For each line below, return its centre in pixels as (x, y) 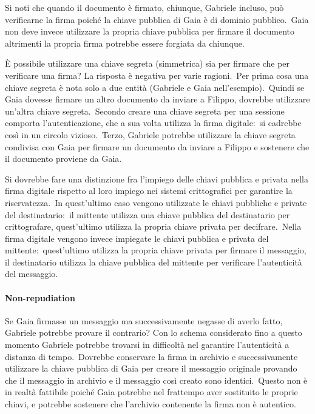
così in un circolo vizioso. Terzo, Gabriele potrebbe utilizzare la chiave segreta (150, 134)
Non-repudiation (40, 297)
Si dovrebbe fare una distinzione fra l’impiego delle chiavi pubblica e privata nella (157, 179)
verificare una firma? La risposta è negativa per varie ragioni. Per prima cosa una (157, 75)
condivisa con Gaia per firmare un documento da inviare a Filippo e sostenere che (157, 146)
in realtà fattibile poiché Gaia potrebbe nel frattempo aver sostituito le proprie (151, 392)
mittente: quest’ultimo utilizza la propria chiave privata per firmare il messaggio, (156, 250)
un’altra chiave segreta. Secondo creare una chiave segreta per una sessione (145, 111)
